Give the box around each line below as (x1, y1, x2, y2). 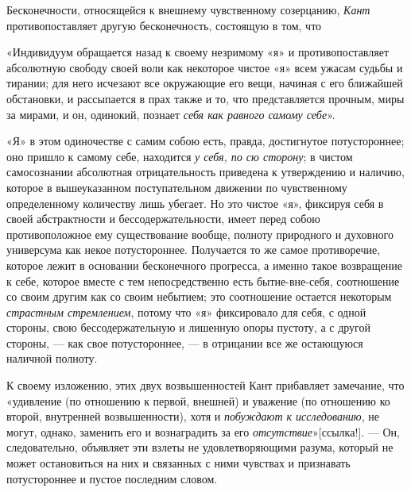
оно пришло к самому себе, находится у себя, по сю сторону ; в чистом (6, 148, 353, 164)
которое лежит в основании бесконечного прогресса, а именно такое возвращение (6, 256, 402, 273)
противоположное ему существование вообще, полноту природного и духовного (6, 225, 394, 242)
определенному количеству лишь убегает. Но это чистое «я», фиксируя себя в (6, 194, 384, 211)
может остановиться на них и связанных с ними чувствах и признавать (6, 455, 351, 471)
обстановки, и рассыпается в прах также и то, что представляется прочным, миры (6, 90, 405, 106)
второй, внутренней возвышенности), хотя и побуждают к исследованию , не (6, 408, 379, 425)
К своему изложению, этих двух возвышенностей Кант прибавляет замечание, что (6, 377, 405, 394)
